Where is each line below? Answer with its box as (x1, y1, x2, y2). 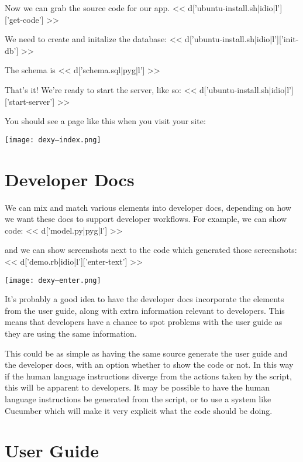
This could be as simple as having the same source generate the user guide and (5, 347, 288, 359)
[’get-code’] (5, 13, 44, 25)
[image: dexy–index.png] (5, 135, 101, 144)
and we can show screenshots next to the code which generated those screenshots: (5, 244, 297, 256)
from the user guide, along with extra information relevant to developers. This (5, 304, 285, 316)
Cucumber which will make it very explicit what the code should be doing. (5, 404, 273, 416)
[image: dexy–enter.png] (5, 276, 101, 285)
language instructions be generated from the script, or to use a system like (5, 392, 271, 405)
